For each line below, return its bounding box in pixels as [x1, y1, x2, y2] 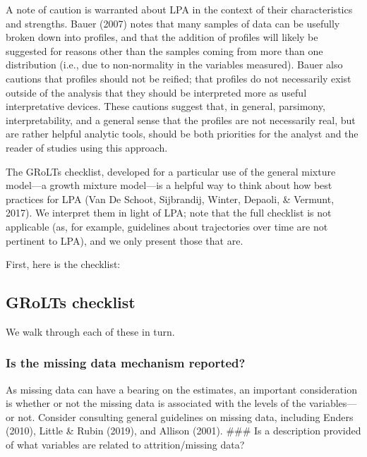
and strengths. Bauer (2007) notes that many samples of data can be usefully [6, 16, 340, 30]
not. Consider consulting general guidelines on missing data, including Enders [18, 409, 354, 424]
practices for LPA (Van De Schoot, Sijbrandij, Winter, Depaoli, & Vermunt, [6, 191, 335, 206]
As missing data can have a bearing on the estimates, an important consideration [6, 382, 357, 396]
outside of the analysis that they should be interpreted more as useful [6, 85, 307, 99]
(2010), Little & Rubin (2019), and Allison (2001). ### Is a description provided [6, 423, 361, 438]
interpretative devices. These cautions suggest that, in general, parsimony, [6, 99, 325, 114]
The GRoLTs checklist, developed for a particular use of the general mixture [6, 164, 336, 178]
